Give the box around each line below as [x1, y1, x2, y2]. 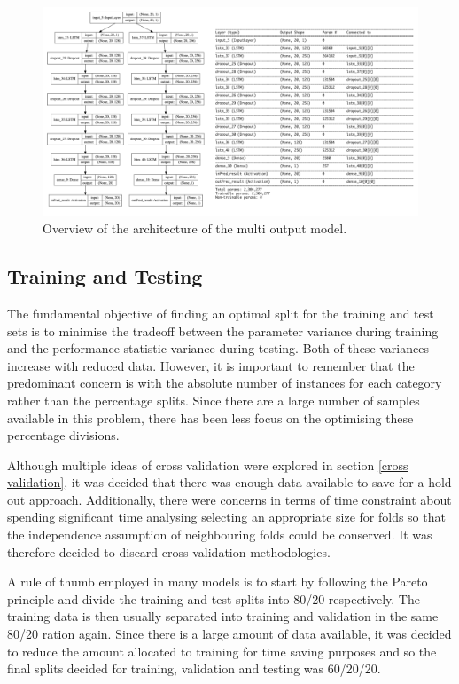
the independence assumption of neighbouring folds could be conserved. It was [7, 525, 432, 544]
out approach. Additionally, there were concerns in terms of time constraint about [7, 490, 452, 508]
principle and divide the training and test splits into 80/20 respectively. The [7, 589, 420, 608]
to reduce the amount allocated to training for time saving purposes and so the [7, 641, 437, 660]
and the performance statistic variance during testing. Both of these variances [7, 339, 429, 358]
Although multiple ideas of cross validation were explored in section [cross [7, 455, 408, 474]
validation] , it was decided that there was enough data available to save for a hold [7, 473, 452, 491]
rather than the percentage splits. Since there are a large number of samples [7, 390, 420, 409]
